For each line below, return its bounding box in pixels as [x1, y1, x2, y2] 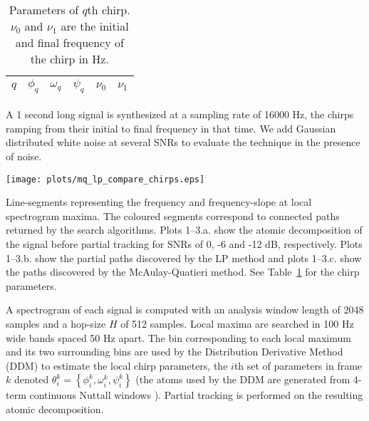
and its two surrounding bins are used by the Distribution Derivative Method [6, 344, 343, 359]
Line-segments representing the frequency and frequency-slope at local [6, 194, 312, 209]
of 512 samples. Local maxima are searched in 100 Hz [120, 316, 354, 331]
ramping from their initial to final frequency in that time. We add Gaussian [6, 120, 336, 135]
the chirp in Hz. [30, 51, 109, 67]
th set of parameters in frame [234, 358, 363, 373]
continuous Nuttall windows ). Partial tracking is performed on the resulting [29, 388, 363, 402]
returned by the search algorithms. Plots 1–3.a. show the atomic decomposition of [6, 222, 363, 237]
